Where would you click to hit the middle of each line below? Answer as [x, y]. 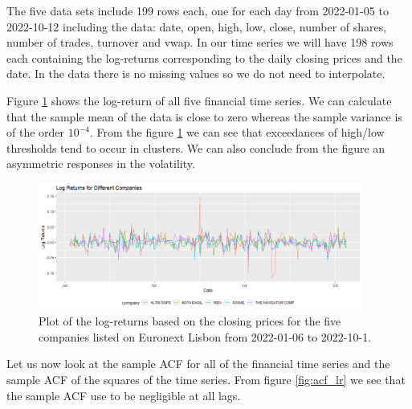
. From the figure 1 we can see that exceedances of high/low [237, 132]
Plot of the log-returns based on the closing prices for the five [190, 321]
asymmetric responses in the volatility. [101, 164]
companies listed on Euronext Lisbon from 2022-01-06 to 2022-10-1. [205, 336]
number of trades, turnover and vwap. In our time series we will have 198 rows [200, 42]
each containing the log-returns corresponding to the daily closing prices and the [204, 57]
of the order [36, 132]
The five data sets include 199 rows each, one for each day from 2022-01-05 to [198, 10]
